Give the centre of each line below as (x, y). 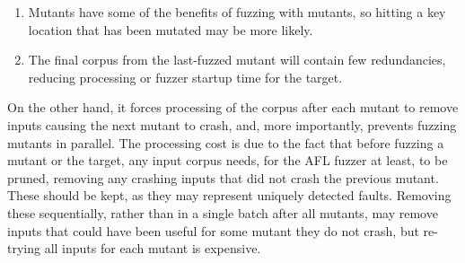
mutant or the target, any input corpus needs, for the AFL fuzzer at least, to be (228, 160)
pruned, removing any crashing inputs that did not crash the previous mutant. (223, 177)
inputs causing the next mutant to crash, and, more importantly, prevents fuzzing (232, 124)
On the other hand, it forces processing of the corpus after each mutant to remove (233, 107)
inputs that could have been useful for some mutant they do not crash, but (213, 230)
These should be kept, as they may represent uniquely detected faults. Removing (229, 195)
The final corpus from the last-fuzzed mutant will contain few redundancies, (237, 60)
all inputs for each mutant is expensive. (153, 248)
